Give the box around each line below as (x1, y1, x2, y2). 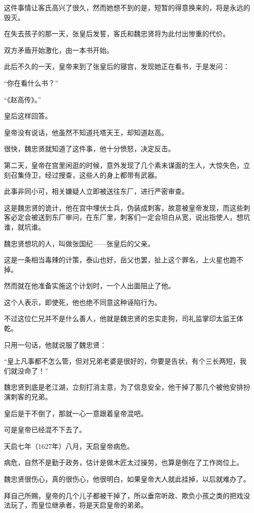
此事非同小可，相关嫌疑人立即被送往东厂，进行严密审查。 (4, 186, 189, 196)
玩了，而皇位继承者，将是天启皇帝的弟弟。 (10, 500, 148, 510)
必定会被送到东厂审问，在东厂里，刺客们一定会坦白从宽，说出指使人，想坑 (10, 212, 250, 222)
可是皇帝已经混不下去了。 (4, 424, 86, 435)
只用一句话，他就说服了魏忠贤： (4, 339, 106, 350)
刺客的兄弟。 (10, 392, 52, 402)
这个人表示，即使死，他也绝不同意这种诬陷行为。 (4, 297, 161, 307)
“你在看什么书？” (4, 77, 59, 88)
